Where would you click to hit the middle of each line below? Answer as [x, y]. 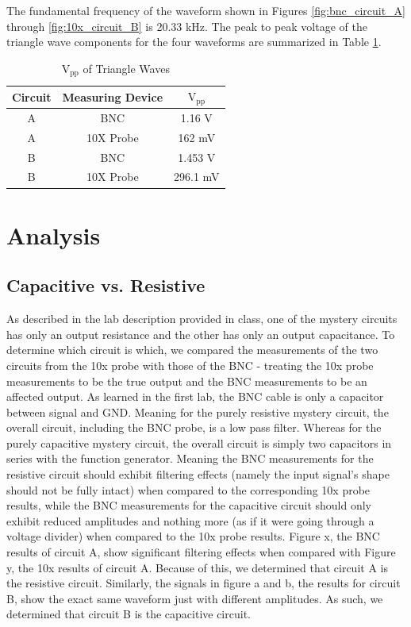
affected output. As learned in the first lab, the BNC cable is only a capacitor [195, 396]
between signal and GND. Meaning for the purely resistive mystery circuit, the [198, 412]
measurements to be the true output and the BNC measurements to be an [187, 381]
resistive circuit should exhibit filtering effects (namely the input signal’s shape [198, 474]
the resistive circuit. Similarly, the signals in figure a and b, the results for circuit [204, 583]
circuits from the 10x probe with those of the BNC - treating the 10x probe [190, 365]
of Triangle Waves [126, 68]
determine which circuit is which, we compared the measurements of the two [192, 350]
